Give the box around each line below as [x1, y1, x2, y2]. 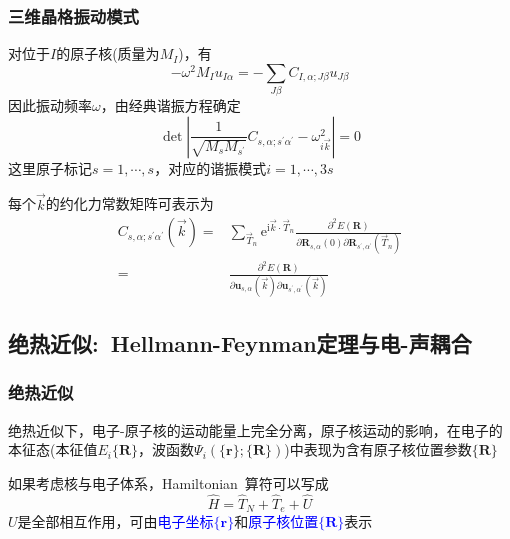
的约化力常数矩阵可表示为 [45, 193, 214, 214]
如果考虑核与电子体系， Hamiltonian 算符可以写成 [8, 472, 329, 493]
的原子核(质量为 [56, 43, 160, 64]
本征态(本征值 [8, 439, 98, 460]
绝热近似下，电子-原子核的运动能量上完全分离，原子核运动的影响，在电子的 [8, 419, 503, 440]
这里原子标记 [8, 157, 92, 178]
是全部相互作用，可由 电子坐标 [17, 511, 214, 532]
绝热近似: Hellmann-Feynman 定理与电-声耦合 [8, 328, 472, 359]
